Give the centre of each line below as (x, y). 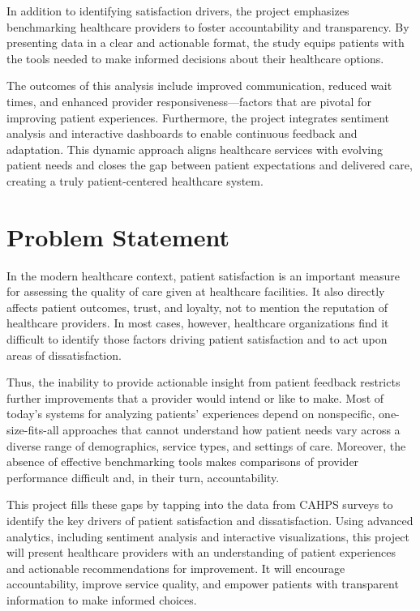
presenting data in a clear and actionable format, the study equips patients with (206, 43)
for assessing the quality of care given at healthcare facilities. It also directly (196, 291)
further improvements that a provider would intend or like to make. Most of (195, 397)
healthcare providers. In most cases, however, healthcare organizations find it (198, 323)
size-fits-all (33, 429)
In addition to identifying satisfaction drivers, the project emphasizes (178, 11)
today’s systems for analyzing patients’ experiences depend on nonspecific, (191, 414)
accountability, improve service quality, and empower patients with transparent (203, 584)
